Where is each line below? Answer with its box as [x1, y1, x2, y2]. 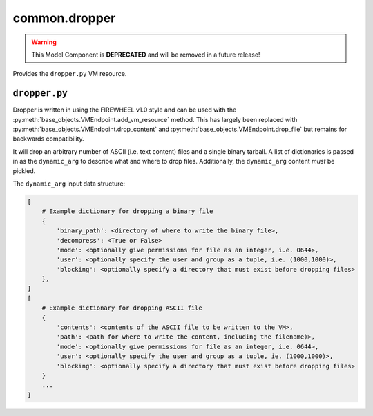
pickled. [12, 166, 36, 175]
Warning [31, 38, 57, 46]
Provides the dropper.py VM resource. [12, 70, 127, 78]
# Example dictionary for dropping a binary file [41, 208, 213, 215]
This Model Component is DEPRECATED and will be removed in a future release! [31, 50, 260, 59]
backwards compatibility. [12, 135, 84, 143]
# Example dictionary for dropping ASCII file [41, 304, 203, 312]
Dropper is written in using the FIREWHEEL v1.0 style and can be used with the [12, 106, 237, 114]
